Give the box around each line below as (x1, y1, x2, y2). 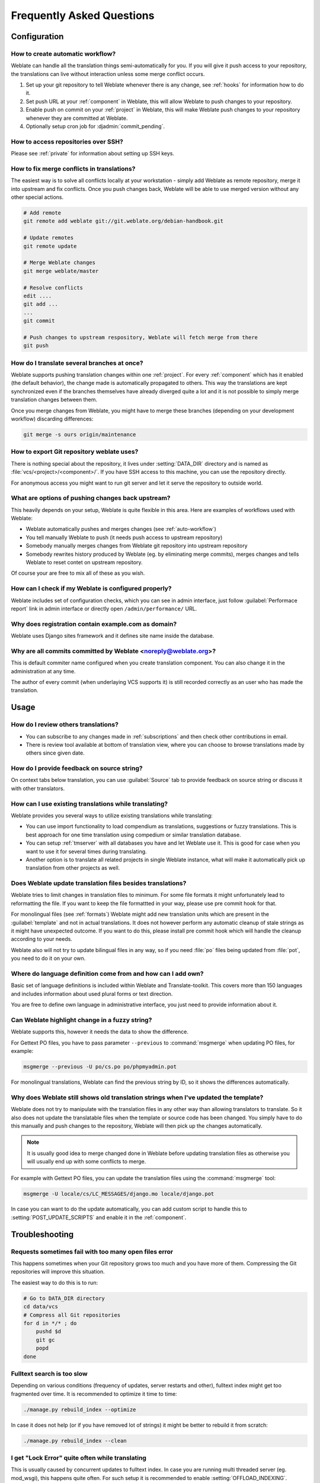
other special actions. (11, 193, 64, 201)
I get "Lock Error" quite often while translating (11, 1453, 146, 1462)
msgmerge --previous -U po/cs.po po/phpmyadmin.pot (23, 1064, 177, 1070)
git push (23, 342, 49, 349)
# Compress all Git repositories (23, 1312, 121, 1318)
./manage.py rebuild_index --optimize (23, 1406, 136, 1413)
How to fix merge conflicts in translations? (11, 164, 136, 173)
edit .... (23, 292, 52, 299)
